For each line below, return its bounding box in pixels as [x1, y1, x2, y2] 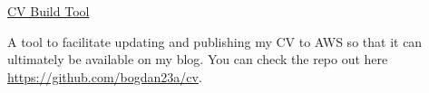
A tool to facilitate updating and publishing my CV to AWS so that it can [7, 32, 423, 51]
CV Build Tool [7, 2, 90, 20]
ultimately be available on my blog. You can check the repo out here [7, 50, 388, 69]
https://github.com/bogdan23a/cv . [7, 67, 202, 86]
